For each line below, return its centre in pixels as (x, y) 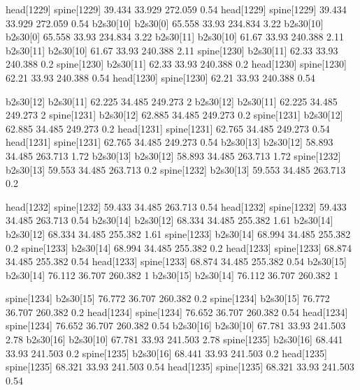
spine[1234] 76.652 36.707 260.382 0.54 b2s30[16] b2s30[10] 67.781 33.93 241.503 (176, 325)
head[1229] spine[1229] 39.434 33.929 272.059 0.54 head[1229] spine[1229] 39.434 (176, 9)
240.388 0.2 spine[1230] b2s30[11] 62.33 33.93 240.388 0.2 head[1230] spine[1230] (176, 64)
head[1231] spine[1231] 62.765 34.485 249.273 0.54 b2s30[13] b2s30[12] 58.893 (170, 142)
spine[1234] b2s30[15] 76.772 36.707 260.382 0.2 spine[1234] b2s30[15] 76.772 (168, 298)
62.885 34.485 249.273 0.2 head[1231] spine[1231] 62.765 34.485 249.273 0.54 (168, 128)
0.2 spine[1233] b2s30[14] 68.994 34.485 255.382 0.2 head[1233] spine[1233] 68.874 (179, 247)
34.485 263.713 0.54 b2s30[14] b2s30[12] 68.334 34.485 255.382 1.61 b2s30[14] (170, 220)
